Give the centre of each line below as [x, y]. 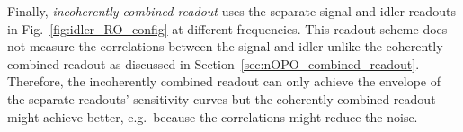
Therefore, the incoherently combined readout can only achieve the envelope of [224, 81]
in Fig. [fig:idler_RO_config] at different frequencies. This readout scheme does [227, 28]
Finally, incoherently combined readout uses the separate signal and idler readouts [231, 11]
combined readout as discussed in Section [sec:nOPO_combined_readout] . [214, 63]
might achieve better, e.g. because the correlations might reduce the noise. [213, 116]
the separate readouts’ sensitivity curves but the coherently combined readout [222, 98]
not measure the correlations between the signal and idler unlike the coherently [225, 46]
